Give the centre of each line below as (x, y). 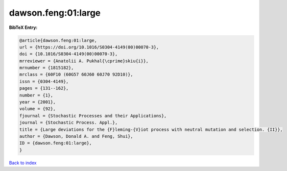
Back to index (23, 163)
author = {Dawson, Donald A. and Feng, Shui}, (76, 136)
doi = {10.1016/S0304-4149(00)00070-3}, (68, 54)
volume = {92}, (37, 109)
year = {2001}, (37, 102)
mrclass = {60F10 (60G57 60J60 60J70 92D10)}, (76, 74)
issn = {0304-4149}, (44, 81)
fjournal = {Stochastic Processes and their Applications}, (93, 116)
